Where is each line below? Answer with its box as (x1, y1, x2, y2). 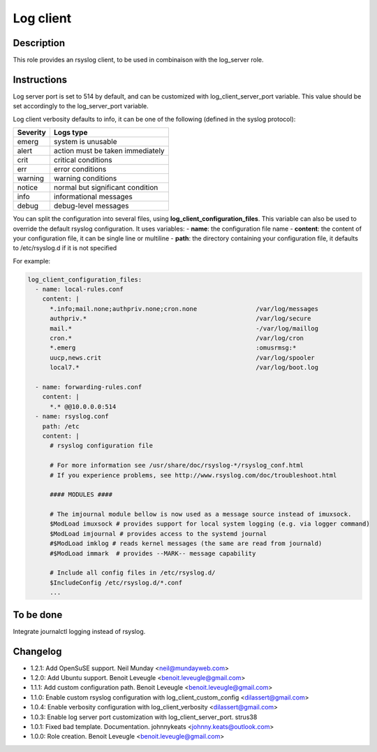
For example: (13, 256, 51, 265)
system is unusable (53, 137, 117, 147)
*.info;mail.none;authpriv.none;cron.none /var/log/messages (50, 305, 319, 312)
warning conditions (53, 173, 117, 183)
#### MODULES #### (50, 491, 113, 499)
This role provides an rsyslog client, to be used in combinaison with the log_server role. (13, 56, 264, 64)
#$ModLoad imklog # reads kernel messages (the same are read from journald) (50, 540, 323, 548)
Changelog (13, 645, 62, 657)
